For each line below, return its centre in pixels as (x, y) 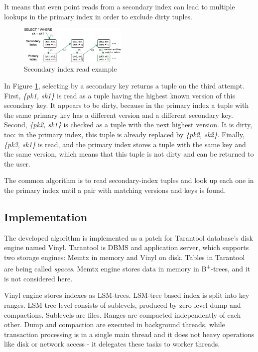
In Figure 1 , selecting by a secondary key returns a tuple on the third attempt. (124, 85)
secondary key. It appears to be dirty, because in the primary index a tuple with (127, 105)
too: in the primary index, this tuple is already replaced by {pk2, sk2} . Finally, (124, 134)
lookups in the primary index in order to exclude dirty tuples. (98, 16)
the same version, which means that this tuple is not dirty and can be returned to (129, 154)
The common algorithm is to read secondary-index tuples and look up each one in (129, 180)
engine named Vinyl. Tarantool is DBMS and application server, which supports (127, 247)
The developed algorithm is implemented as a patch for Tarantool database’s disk (129, 237)
